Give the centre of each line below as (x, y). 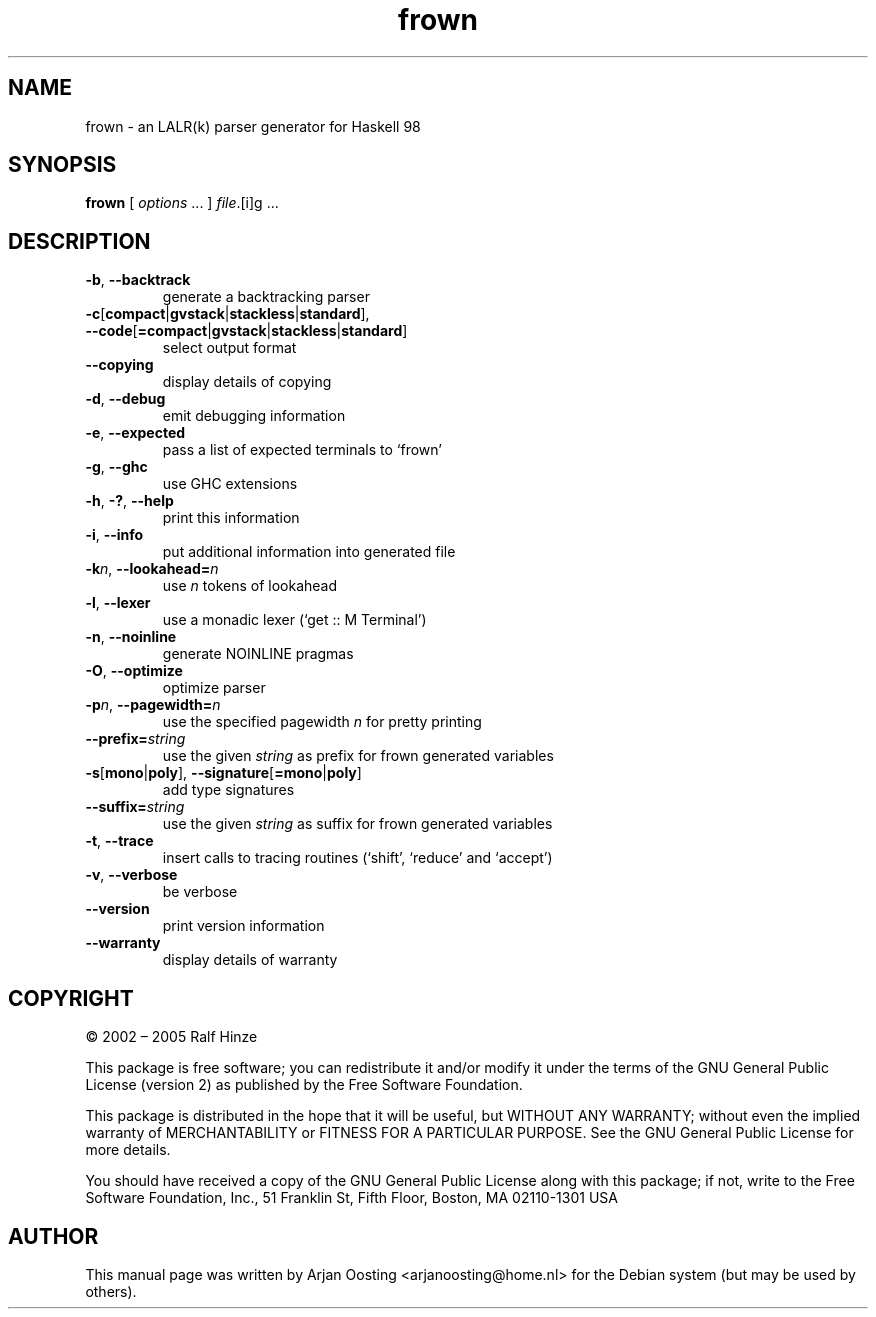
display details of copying (247, 382)
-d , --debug (125, 399)
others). (111, 1291)
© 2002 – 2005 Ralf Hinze (171, 1037)
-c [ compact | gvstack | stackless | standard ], (227, 314)
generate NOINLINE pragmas (258, 654)
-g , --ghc (116, 467)
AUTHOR (53, 1236)
